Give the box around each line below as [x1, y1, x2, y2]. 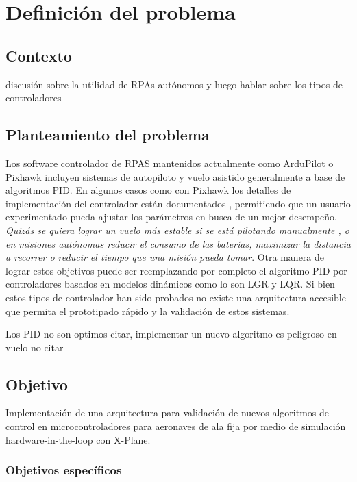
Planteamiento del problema [5, 124, 210, 145]
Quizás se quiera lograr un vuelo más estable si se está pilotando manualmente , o [5, 223, 349, 237]
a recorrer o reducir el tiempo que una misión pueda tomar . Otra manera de [5, 250, 324, 264]
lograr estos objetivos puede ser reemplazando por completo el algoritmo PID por [5, 263, 347, 277]
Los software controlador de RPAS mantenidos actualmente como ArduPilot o [5, 155, 334, 170]
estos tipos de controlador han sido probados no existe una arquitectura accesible [5, 290, 346, 304]
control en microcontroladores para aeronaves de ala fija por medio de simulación [5, 419, 346, 433]
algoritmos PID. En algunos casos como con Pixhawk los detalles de [5, 183, 291, 197]
